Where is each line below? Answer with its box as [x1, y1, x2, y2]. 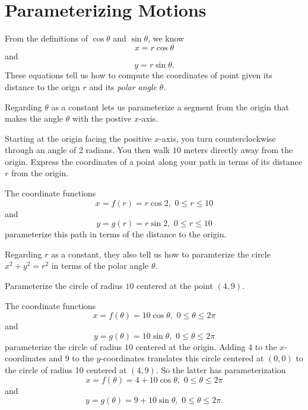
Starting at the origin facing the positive [5, 132, 152, 144]
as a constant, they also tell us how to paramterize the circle [51, 247, 271, 260]
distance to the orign [5, 80, 80, 93]
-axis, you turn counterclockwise [159, 132, 276, 144]
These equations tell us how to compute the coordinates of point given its [5, 69, 272, 81]
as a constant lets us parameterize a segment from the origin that [51, 100, 290, 113]
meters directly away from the [183, 144, 293, 156]
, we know [148, 32, 185, 45]
